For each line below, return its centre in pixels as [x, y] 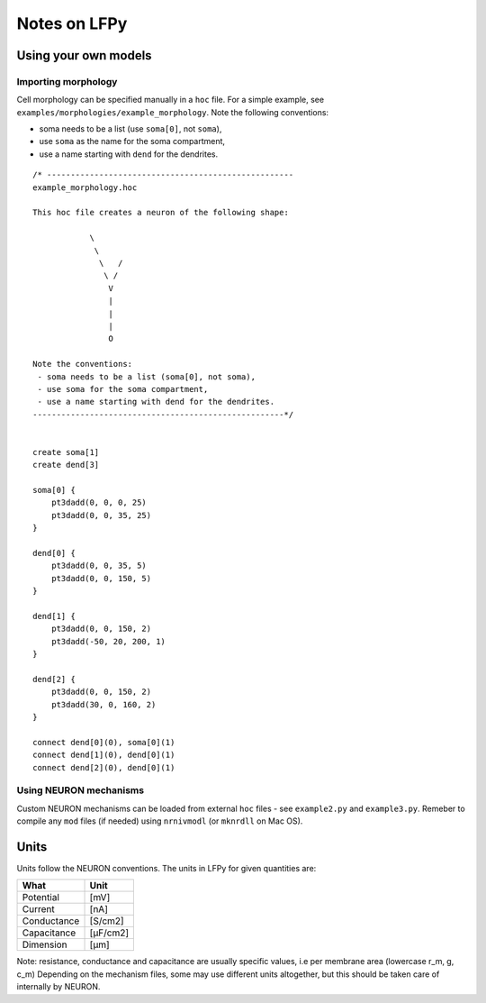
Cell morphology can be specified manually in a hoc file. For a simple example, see [170, 100]
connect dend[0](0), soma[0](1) [104, 742]
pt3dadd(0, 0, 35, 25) [101, 515]
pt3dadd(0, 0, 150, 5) [101, 578]
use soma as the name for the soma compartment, [132, 141]
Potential [41, 898]
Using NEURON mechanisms [80, 790]
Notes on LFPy [72, 23]
